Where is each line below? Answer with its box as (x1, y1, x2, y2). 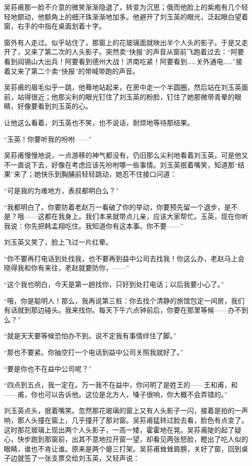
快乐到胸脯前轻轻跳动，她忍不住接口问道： (41, 169, 177, 179)
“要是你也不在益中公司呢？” (4, 363, 92, 373)
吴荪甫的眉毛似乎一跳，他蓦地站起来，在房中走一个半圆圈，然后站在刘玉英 (4, 82, 241, 92)
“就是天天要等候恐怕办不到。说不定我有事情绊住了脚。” (4, 331, 177, 341)
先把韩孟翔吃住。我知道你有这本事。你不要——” (31, 220, 184, 231)
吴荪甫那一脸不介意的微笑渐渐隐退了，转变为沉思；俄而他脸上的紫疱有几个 (4, 2, 241, 12)
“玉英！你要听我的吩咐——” (4, 133, 92, 144)
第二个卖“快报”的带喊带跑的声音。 (31, 66, 140, 76)
